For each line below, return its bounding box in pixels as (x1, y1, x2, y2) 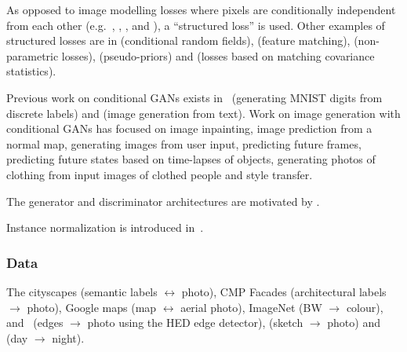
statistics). (6, 63, 56, 79)
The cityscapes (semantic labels (6, 283, 158, 299)
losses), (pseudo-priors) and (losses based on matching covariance (61, 47, 375, 64)
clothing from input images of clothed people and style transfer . (6, 166, 313, 182)
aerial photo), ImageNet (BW (180, 299, 322, 315)
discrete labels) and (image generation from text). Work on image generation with (6, 104, 401, 121)
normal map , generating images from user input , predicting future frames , (6, 135, 362, 152)
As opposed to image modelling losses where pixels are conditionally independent (6, 2, 396, 17)
